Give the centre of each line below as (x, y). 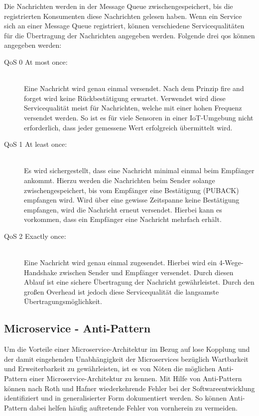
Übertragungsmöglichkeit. (63, 301)
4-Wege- (231, 262)
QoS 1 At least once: (36, 144)
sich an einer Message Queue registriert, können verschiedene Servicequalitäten (124, 26)
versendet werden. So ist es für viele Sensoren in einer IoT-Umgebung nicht (139, 117)
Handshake (41, 272)
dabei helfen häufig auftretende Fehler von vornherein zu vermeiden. (133, 407)
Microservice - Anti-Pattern (77, 328)
